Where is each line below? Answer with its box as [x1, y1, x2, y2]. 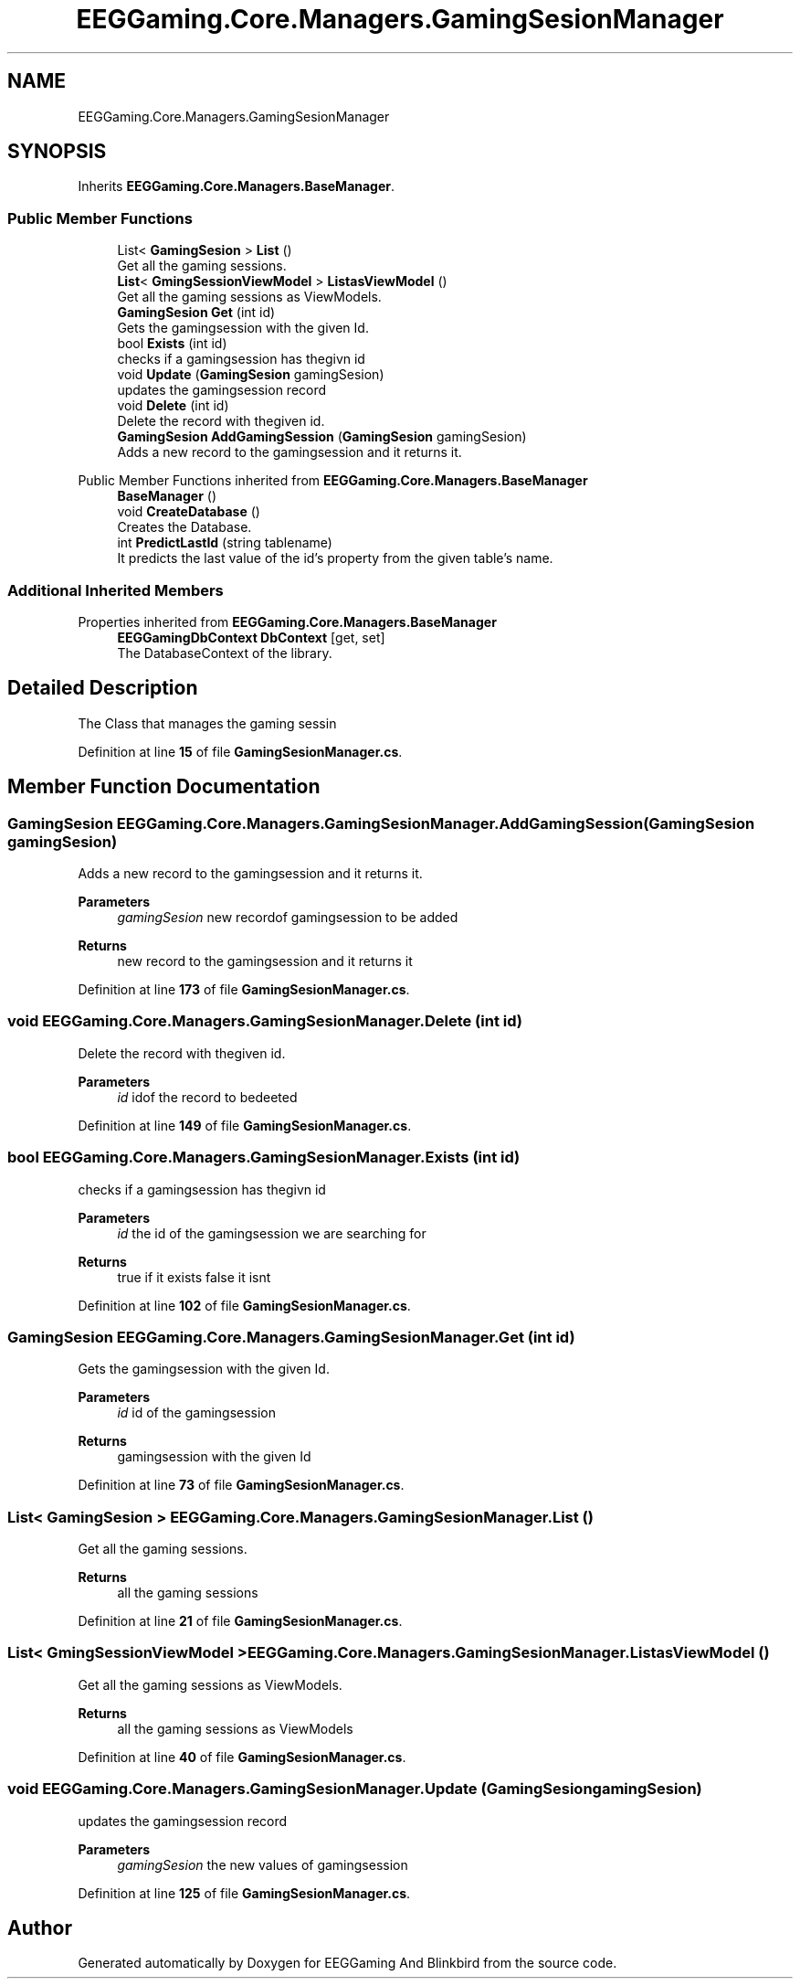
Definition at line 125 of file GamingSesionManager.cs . [78, 1885, 411, 1901]
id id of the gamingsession [117, 1405, 277, 1421]
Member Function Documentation [7, 775, 321, 799]
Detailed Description [7, 676, 198, 700]
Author [7, 1916, 72, 1939]
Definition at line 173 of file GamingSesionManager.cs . [78, 982, 410, 997]
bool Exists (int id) [117, 335, 227, 352]
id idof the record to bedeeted [117, 1089, 298, 1105]
